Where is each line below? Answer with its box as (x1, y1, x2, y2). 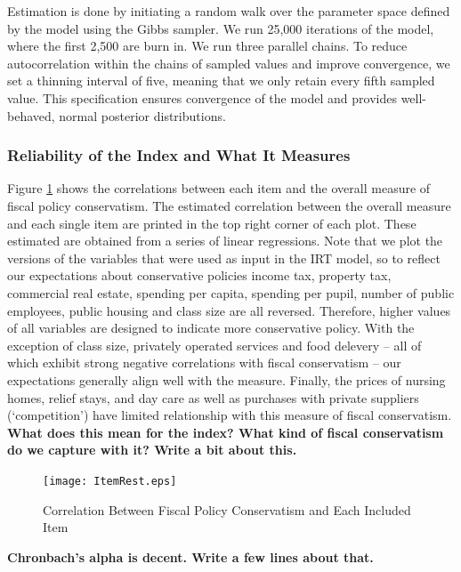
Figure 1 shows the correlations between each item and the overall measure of (7, 179, 431, 197)
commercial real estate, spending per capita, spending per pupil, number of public (7, 283, 455, 302)
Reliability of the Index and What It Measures (7, 144, 351, 166)
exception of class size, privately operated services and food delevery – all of (7, 335, 422, 354)
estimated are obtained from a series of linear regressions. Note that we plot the (7, 231, 443, 250)
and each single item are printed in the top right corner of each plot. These (7, 213, 417, 232)
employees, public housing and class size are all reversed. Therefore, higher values (7, 301, 451, 319)
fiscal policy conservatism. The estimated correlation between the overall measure (7, 196, 451, 214)
